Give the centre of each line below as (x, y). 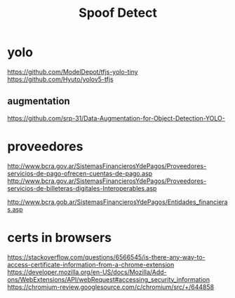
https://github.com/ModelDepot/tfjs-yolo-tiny (73, 72)
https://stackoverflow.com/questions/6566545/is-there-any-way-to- (106, 257)
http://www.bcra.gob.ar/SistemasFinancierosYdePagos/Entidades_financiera (117, 202)
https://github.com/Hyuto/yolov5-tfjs (60, 79)
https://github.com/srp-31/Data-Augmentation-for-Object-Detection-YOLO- (116, 118)
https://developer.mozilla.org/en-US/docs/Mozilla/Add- (87, 272)
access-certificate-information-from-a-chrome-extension (91, 264)
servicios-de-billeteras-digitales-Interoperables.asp (82, 188)
